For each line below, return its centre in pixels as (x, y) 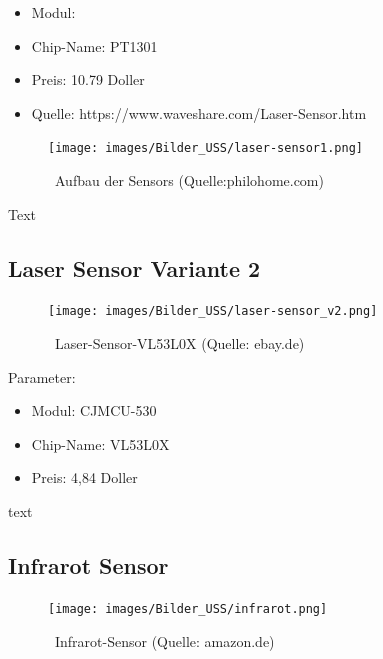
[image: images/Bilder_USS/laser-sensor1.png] (205, 148)
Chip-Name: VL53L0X (100, 443)
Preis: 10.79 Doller (88, 79)
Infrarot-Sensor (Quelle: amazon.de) (164, 640)
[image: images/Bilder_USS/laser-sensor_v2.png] (213, 311)
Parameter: (42, 376)
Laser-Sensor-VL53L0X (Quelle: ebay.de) (179, 343)
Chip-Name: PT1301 (94, 45)
